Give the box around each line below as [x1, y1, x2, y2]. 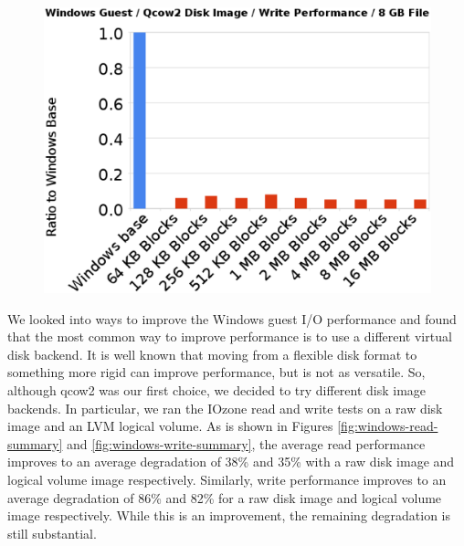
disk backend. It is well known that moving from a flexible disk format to [7, 344, 417, 363]
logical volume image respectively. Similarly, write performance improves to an [7, 469, 447, 488]
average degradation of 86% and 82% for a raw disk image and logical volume [7, 488, 442, 507]
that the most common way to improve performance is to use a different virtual [7, 327, 452, 346]
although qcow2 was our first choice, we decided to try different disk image [7, 381, 427, 399]
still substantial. [7, 523, 97, 542]
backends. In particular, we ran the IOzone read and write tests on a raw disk [7, 398, 443, 417]
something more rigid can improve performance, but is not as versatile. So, [7, 362, 426, 382]
